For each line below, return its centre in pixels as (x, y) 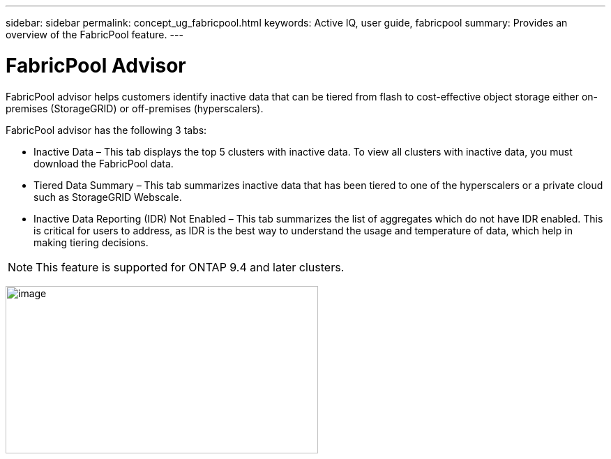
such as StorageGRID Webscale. (108, 197)
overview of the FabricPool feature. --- (95, 35)
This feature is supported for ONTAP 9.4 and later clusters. (190, 267)
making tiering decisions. (91, 242)
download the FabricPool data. (104, 163)
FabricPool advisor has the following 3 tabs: (106, 130)
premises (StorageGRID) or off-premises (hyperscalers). (135, 108)
